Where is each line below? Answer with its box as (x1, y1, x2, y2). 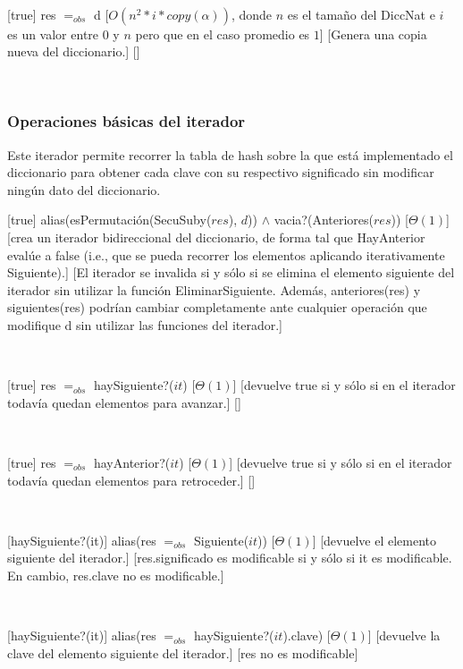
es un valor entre (7, 24, 99, 43)
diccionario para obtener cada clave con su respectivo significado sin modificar (7, 163, 434, 182)
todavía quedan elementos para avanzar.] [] (7, 393, 241, 411)
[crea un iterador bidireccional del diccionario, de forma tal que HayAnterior (7, 227, 425, 246)
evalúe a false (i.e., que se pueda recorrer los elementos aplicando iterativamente (7, 245, 445, 264)
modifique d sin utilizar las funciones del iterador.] (7, 315, 282, 334)
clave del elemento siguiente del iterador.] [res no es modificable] (7, 643, 358, 662)
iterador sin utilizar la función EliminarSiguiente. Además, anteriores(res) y (7, 280, 421, 299)
